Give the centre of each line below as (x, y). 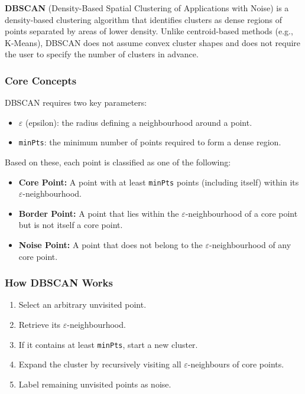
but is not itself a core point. (71, 225)
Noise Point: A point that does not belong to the (111, 245)
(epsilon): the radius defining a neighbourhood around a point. (139, 122)
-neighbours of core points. (236, 364)
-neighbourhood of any (250, 245)
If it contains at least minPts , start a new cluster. (108, 344)
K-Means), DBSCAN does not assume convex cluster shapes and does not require (153, 42)
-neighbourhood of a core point (241, 213)
